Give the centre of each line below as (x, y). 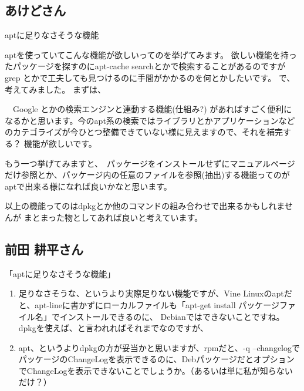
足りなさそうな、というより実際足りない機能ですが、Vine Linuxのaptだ (155, 293)
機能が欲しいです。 (60, 143)
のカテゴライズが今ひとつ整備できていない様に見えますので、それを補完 (144, 132)
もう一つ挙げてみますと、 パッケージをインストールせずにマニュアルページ (150, 163)
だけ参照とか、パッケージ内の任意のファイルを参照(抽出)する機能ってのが (147, 175)
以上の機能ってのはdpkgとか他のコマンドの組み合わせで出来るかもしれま (145, 206)
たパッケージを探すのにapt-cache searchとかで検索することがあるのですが (145, 66)
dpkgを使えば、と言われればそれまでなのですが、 (113, 328)
